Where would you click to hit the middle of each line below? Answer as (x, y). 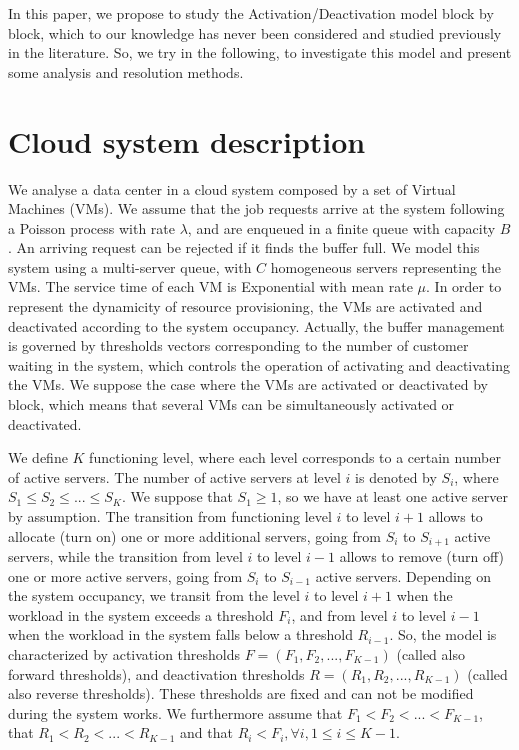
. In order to (464, 286)
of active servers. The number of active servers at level (174, 476)
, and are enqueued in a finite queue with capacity (341, 227)
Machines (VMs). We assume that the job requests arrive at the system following (256, 208)
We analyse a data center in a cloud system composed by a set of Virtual (232, 188)
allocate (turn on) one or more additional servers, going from (194, 535)
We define (38, 457)
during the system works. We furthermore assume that (175, 712)
